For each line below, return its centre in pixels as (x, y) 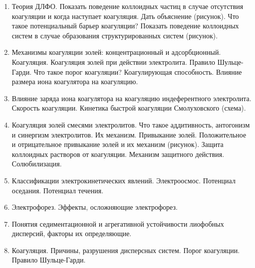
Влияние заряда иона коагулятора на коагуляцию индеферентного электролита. (131, 98)
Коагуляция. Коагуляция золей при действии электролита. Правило (113, 62)
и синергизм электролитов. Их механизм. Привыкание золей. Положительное (129, 134)
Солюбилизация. (37, 164)
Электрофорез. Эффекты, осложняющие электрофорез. (95, 207)
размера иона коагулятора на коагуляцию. (75, 81)
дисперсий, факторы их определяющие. (72, 233)
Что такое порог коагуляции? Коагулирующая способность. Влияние (138, 71)
